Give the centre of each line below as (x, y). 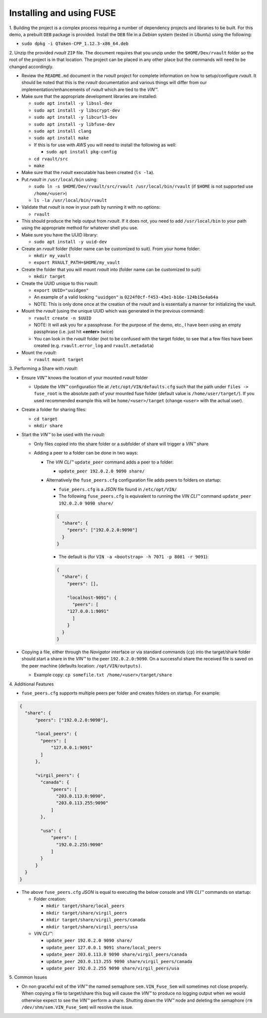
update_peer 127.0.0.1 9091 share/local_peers (104, 948)
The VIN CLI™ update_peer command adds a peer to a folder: (110, 462)
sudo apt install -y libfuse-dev (74, 124)
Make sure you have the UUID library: (60, 234)
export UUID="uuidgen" (61, 290)
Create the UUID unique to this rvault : (60, 283)
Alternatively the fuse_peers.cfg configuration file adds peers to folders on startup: (134, 480)
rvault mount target (59, 359)
